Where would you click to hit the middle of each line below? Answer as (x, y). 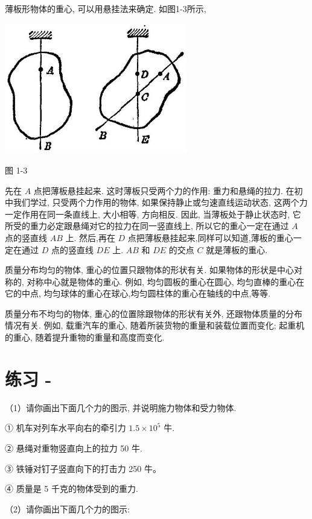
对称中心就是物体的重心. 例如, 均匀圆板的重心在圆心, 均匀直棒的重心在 (166, 281)
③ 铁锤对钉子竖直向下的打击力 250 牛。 (83, 468)
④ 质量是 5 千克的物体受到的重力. (72, 489)
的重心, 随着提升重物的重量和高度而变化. (85, 337)
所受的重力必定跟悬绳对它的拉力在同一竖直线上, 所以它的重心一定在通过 (147, 226)
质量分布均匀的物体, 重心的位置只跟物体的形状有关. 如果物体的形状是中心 (150, 270)
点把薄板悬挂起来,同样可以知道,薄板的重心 (210, 237)
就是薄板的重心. (237, 249)
